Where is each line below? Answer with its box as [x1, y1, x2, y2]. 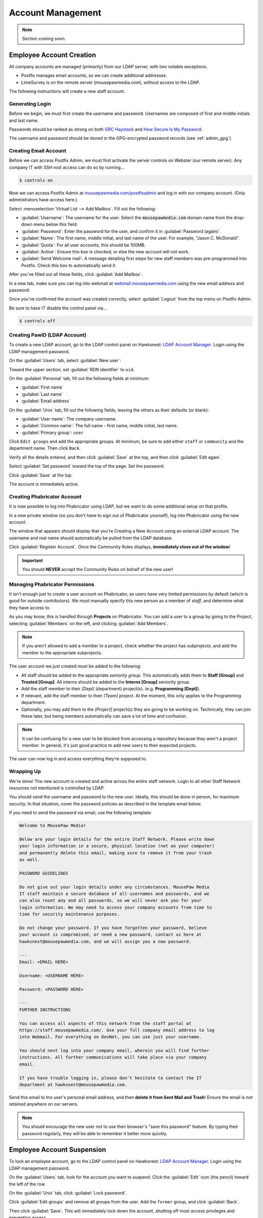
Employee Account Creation [9, 51, 96, 59]
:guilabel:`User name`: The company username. [21, 416, 117, 421]
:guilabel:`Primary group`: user [21, 429, 84, 436]
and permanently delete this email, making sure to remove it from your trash [19, 850, 212, 856]
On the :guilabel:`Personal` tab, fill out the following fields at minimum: [9, 375, 150, 381]
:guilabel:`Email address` [21, 398, 71, 404]
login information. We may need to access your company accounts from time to [19, 904, 212, 910]
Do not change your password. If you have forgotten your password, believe [19, 925, 207, 931]
